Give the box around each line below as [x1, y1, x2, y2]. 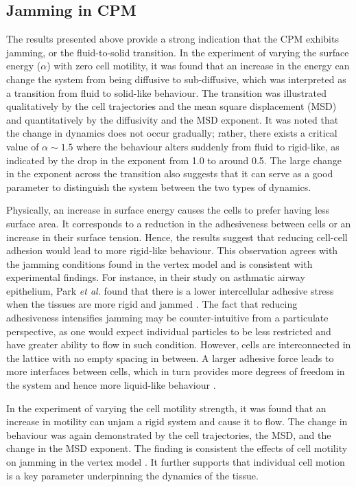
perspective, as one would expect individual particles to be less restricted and [6, 324, 331, 338]
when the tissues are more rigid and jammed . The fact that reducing [6, 297, 298, 311]
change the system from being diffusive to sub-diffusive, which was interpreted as [6, 71, 346, 86]
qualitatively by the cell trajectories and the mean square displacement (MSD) [6, 99, 337, 113]
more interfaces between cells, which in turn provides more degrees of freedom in [6, 364, 345, 378]
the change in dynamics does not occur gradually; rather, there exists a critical [6, 126, 337, 140]
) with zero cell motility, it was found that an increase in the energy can [47, 58, 350, 73]
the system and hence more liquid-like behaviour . [6, 378, 216, 392]
